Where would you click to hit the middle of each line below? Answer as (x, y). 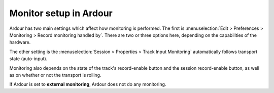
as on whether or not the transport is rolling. (55, 75)
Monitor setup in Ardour (61, 13)
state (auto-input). (28, 59)
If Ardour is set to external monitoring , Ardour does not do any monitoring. (88, 84)
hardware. (20, 42)
